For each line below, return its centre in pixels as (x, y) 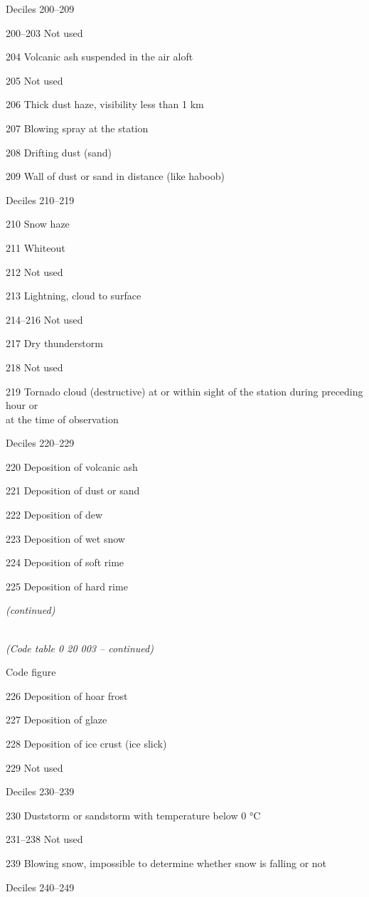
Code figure (31, 672)
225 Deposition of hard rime (67, 586)
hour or (22, 405)
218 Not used (34, 367)
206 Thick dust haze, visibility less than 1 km (105, 104)
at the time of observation (62, 419)
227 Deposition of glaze (57, 720)
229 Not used (34, 767)
